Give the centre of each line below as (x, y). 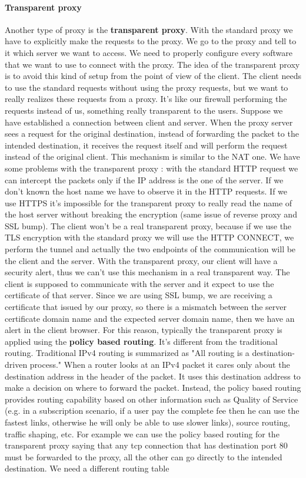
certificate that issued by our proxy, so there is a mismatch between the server (146, 307)
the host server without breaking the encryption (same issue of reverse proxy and (151, 214)
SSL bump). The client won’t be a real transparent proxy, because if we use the (148, 225)
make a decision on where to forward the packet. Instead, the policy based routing (153, 388)
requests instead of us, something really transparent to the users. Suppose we (144, 110)
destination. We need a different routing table (87, 468)
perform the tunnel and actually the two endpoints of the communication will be (150, 249)
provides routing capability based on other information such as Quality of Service (152, 399)
